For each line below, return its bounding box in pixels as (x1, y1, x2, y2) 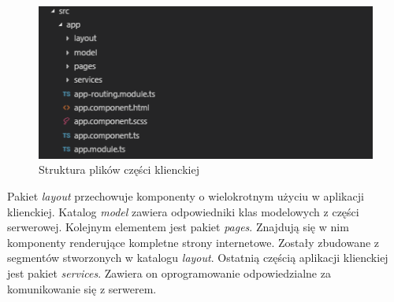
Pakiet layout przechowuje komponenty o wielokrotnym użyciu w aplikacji (7, 187, 364, 204)
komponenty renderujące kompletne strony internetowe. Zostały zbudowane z (7, 234, 380, 250)
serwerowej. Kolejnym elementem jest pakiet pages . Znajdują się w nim (7, 219, 349, 235)
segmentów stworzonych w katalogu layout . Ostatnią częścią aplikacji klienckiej (7, 249, 388, 266)
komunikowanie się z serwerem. (7, 280, 157, 296)
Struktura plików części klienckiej (39, 161, 199, 178)
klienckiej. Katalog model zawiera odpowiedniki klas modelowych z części (7, 203, 359, 219)
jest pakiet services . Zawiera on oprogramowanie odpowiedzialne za (7, 264, 331, 281)
